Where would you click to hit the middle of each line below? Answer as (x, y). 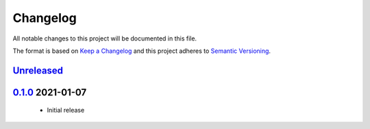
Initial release (66, 110)
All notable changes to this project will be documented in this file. (105, 38)
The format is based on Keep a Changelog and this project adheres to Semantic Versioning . (141, 51)
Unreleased (38, 70)
